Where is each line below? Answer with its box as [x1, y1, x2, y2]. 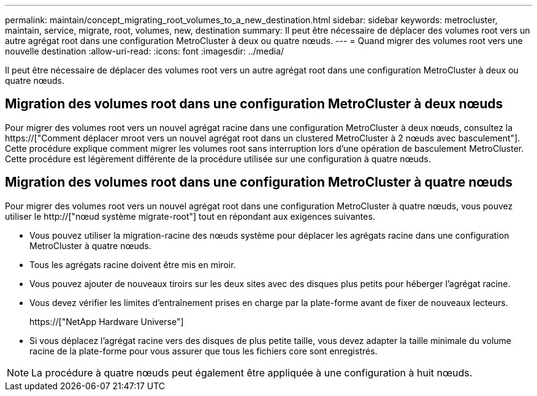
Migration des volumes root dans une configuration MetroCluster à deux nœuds [5, 96, 503, 112]
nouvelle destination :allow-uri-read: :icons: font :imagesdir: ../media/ [5, 46, 284, 56]
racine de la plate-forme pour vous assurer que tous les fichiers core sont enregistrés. [29, 345, 378, 356]
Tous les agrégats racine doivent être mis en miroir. [29, 259, 236, 270]
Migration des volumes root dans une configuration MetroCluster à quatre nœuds [5, 174, 513, 190]
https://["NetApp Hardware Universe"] [29, 316, 184, 327]
